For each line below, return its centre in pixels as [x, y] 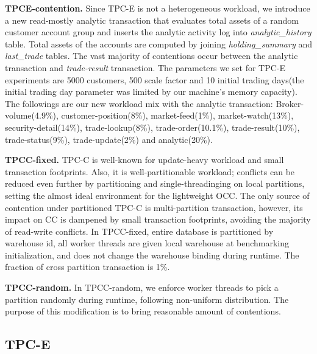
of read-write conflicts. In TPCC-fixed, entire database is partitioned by [139, 231]
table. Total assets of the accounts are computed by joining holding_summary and [158, 43]
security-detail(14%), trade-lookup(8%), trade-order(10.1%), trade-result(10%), [152, 127]
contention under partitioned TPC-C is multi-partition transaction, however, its [154, 207]
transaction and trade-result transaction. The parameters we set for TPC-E [145, 67]
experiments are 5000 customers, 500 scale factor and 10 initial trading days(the [155, 79]
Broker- [290, 103]
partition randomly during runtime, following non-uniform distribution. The [147, 299]
